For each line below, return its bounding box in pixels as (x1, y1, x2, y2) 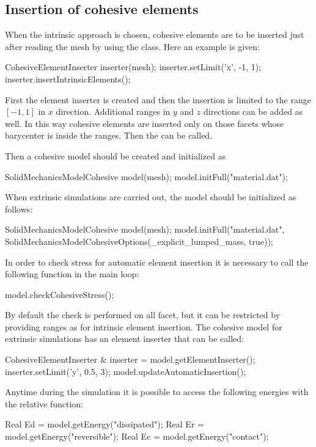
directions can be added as (203, 105, 303, 118)
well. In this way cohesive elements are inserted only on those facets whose (5, 117, 284, 129)
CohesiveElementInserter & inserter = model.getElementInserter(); (5, 353, 255, 366)
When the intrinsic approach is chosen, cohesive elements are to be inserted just (5, 28, 304, 41)
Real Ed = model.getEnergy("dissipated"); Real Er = (5, 418, 204, 431)
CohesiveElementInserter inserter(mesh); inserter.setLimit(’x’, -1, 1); (5, 60, 262, 73)
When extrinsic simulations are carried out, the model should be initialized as (5, 191, 296, 203)
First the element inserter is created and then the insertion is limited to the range (5, 93, 311, 106)
